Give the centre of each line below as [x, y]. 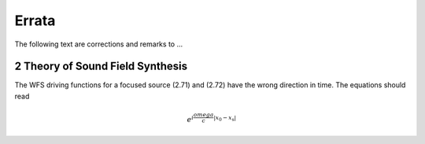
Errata [35, 20]
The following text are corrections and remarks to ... [99, 44]
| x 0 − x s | [225, 118]
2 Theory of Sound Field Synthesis [101, 66]
